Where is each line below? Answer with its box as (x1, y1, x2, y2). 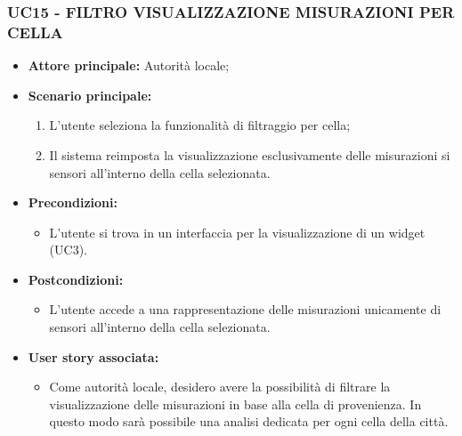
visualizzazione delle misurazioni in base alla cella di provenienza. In (49, 394, 422, 413)
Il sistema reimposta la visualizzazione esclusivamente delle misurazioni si (49, 145, 450, 164)
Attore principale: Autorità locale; (28, 56, 230, 75)
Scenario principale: (28, 85, 152, 104)
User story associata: (28, 347, 159, 366)
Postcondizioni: (28, 270, 124, 288)
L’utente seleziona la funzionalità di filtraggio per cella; (49, 116, 351, 134)
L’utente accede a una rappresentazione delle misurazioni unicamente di (49, 300, 442, 319)
